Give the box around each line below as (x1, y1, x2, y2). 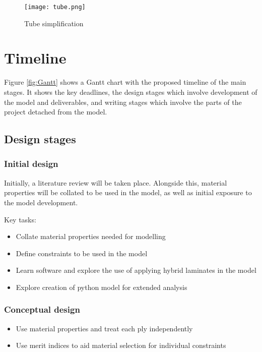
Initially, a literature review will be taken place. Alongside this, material (4, 177, 227, 188)
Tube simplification (24, 18, 84, 28)
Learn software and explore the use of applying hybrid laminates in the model (16, 265, 256, 275)
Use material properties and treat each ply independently (16, 323, 193, 333)
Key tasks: (4, 214, 36, 224)
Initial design (4, 157, 58, 170)
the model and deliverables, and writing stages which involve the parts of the (4, 96, 242, 107)
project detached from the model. (4, 106, 107, 117)
